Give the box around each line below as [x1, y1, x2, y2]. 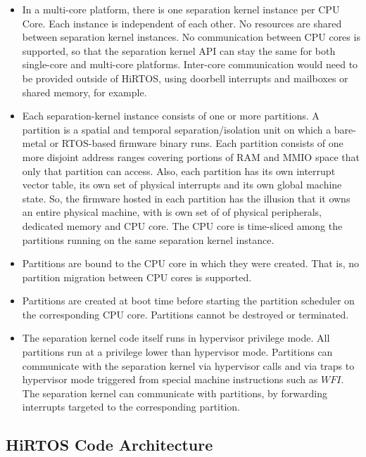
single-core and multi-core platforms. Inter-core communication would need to [22, 57, 358, 72]
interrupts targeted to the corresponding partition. [22, 399, 241, 414]
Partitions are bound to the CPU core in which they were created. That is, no [22, 256, 360, 271]
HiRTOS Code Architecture [6, 434, 213, 456]
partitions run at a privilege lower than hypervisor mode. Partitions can [22, 345, 333, 359]
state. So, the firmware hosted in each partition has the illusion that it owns [22, 191, 351, 205]
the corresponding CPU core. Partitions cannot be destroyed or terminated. [22, 307, 349, 321]
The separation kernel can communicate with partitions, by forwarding [22, 385, 327, 400]
